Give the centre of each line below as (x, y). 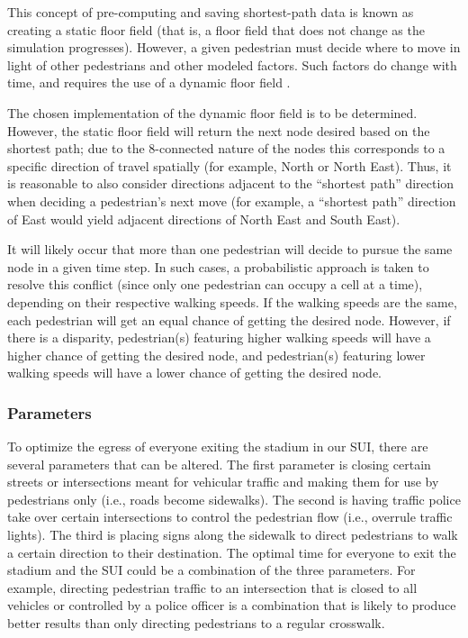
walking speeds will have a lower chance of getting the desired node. (194, 373)
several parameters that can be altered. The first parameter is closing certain (219, 464)
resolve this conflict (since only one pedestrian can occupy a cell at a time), (215, 284)
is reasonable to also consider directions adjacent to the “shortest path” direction (231, 183)
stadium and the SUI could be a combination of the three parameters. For (211, 570)
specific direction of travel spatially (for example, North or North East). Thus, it (229, 165)
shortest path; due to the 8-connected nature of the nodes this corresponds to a (226, 148)
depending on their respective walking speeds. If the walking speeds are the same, (232, 301)
